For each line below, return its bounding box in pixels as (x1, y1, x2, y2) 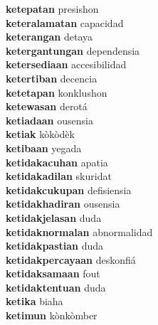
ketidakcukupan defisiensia (6, 182, 132, 197)
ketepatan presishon (6, 1, 99, 16)
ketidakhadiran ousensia (6, 196, 120, 211)
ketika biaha (6, 294, 63, 309)
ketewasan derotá (6, 99, 88, 114)
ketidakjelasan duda (6, 210, 102, 225)
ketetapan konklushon (6, 85, 107, 100)
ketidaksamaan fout (6, 266, 100, 281)
